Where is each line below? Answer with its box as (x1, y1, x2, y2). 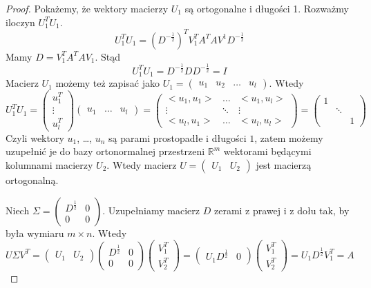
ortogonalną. (6, 172, 59, 187)
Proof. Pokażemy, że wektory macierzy (6, 1, 169, 15)
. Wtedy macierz (106, 157, 177, 172)
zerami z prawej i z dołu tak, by (213, 203, 350, 217)
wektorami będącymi (223, 144, 312, 158)
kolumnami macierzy (6, 157, 93, 172)
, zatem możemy (254, 130, 323, 145)
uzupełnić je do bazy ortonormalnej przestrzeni (6, 144, 205, 158)
